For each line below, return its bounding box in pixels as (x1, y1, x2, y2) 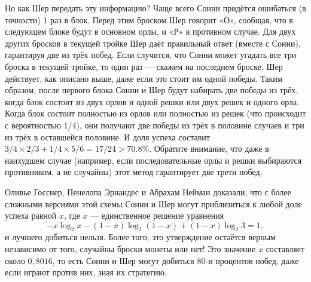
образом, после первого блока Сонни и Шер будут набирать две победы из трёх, (5, 84, 298, 96)
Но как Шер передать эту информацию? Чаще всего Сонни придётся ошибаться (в (5, 2, 306, 14)
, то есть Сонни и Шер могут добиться (52, 254, 194, 266)
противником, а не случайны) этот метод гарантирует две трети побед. (5, 165, 263, 178)
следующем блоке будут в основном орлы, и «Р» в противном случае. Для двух (5, 25, 296, 38)
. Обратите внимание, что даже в (149, 142, 269, 155)
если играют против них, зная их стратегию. (5, 266, 167, 278)
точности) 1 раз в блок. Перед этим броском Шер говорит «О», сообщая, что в (5, 13, 293, 26)
